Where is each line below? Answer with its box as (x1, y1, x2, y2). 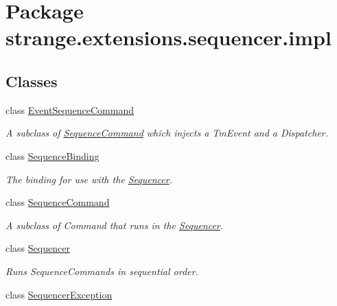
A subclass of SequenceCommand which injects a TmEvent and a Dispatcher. (5, 126, 329, 140)
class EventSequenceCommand (5, 102, 135, 117)
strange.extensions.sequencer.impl (5, 23, 332, 51)
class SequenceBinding (5, 148, 100, 163)
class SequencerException (5, 287, 113, 301)
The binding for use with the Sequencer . (5, 172, 172, 186)
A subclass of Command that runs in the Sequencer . (5, 217, 224, 232)
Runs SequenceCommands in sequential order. (5, 263, 198, 278)
